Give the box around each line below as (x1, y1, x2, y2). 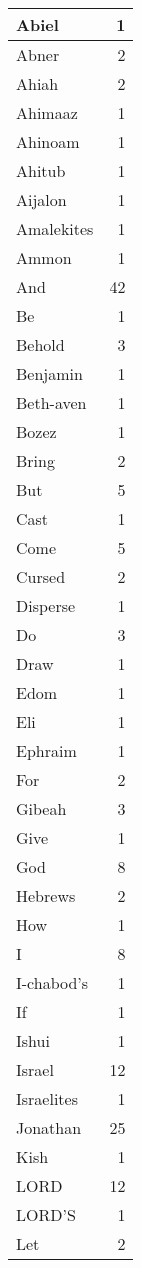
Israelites (16, 1087, 78, 1110)
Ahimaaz (16, 101, 78, 124)
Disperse (16, 594, 76, 617)
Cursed (16, 565, 66, 588)
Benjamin (16, 362, 83, 385)
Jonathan (16, 1116, 82, 1139)
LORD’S (16, 1203, 76, 1226)
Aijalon (16, 188, 67, 211)
